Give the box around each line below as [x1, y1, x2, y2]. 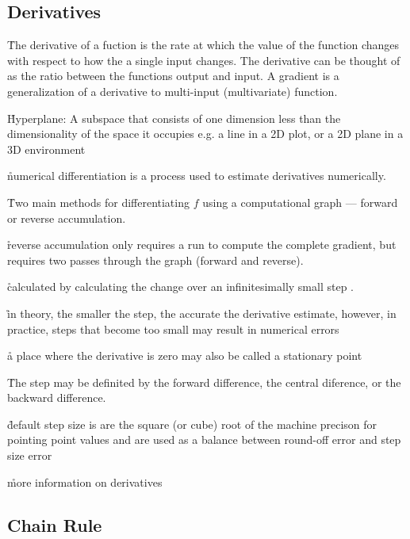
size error [7, 447, 52, 464]
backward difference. [7, 389, 106, 406]
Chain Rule [7, 512, 102, 537]
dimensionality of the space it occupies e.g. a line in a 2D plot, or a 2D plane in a [7, 125, 404, 142]
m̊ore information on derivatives [7, 473, 163, 490]
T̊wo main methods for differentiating [7, 193, 190, 210]
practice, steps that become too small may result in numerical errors [7, 320, 339, 337]
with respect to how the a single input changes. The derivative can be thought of [7, 52, 400, 68]
